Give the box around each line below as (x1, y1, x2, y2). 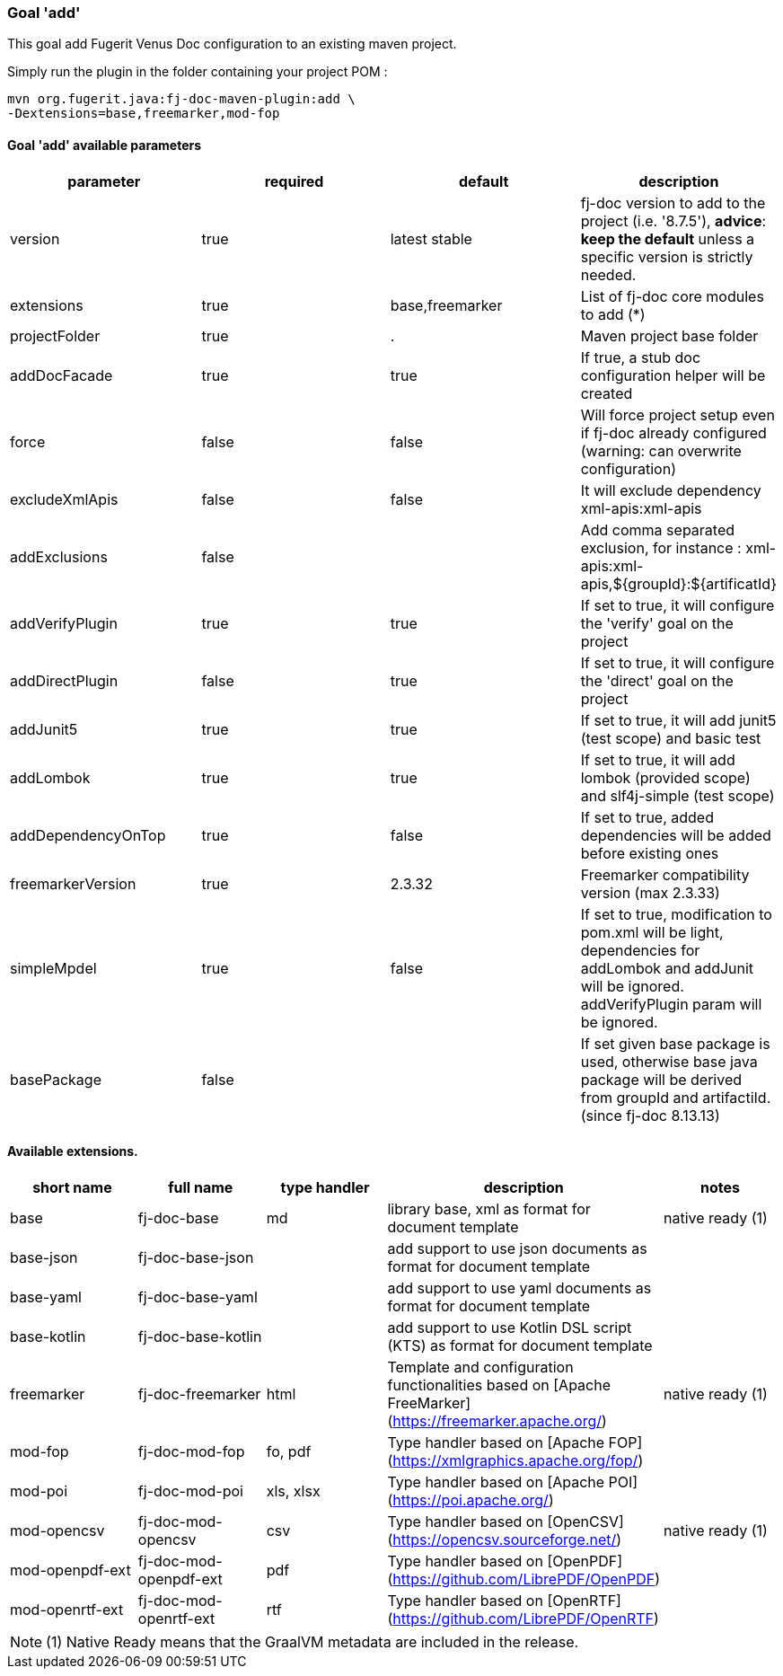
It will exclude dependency (580, 481, 761, 499)
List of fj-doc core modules (580, 287, 764, 305)
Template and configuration (387, 1357, 574, 1376)
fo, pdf (266, 1442, 312, 1460)
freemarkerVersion (10, 874, 136, 893)
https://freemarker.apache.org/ (392, 1411, 602, 1430)
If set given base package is (580, 1034, 770, 1053)
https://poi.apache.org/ (392, 1490, 549, 1509)
